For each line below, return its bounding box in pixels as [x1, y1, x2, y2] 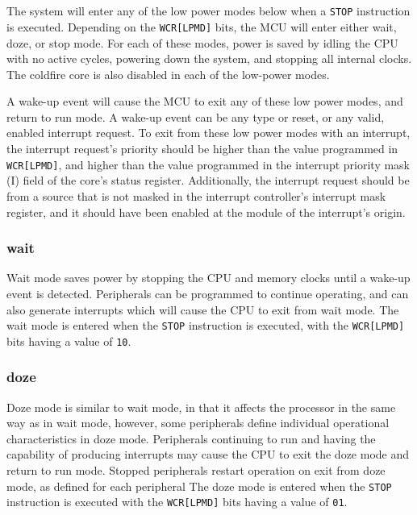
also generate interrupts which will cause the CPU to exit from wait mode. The [6, 301, 399, 318]
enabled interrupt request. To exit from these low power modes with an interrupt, [6, 124, 411, 141]
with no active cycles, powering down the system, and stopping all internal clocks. [6, 50, 412, 67]
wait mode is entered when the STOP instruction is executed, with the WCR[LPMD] [6, 317, 405, 334]
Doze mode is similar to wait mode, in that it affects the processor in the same [6, 398, 396, 415]
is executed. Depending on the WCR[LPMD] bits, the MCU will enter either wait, [6, 18, 397, 35]
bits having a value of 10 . [6, 332, 131, 349]
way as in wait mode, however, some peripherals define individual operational [6, 414, 390, 431]
